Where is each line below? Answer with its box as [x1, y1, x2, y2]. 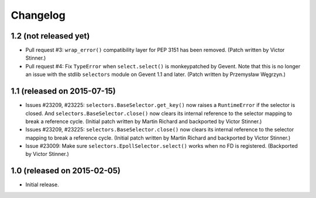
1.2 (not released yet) [11, 31, 90, 41]
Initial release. [25, 181, 59, 188]
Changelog [11, 9, 66, 22]
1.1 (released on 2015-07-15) [11, 86, 116, 96]
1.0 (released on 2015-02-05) [11, 166, 121, 176]
